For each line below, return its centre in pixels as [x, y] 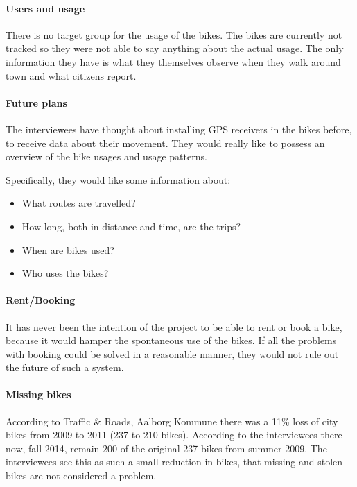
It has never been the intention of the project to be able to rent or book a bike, [174, 326]
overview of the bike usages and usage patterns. [106, 156]
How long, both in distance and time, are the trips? [131, 226]
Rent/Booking [41, 300]
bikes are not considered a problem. [81, 476]
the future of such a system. [65, 367]
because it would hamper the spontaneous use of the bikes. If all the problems [171, 340]
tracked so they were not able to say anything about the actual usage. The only [175, 48]
